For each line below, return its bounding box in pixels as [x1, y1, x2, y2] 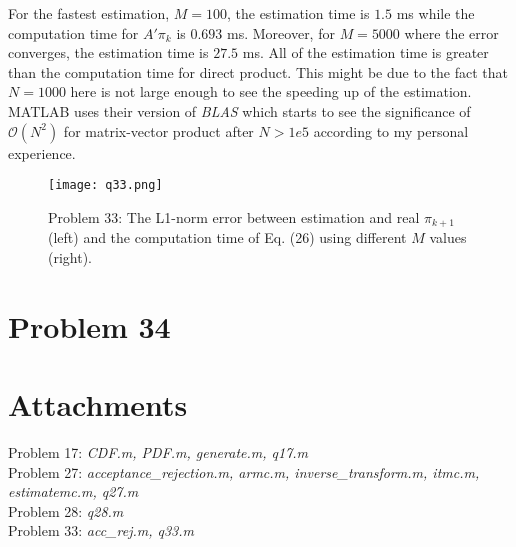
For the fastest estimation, [8, 3, 170, 23]
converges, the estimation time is [8, 42, 209, 63]
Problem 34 [8, 305, 171, 346]
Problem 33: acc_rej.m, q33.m [8, 520, 195, 541]
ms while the [396, 3, 475, 23]
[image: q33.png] [48, 178, 163, 193]
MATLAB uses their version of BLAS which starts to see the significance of [8, 100, 471, 121]
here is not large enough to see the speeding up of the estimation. [70, 81, 472, 102]
